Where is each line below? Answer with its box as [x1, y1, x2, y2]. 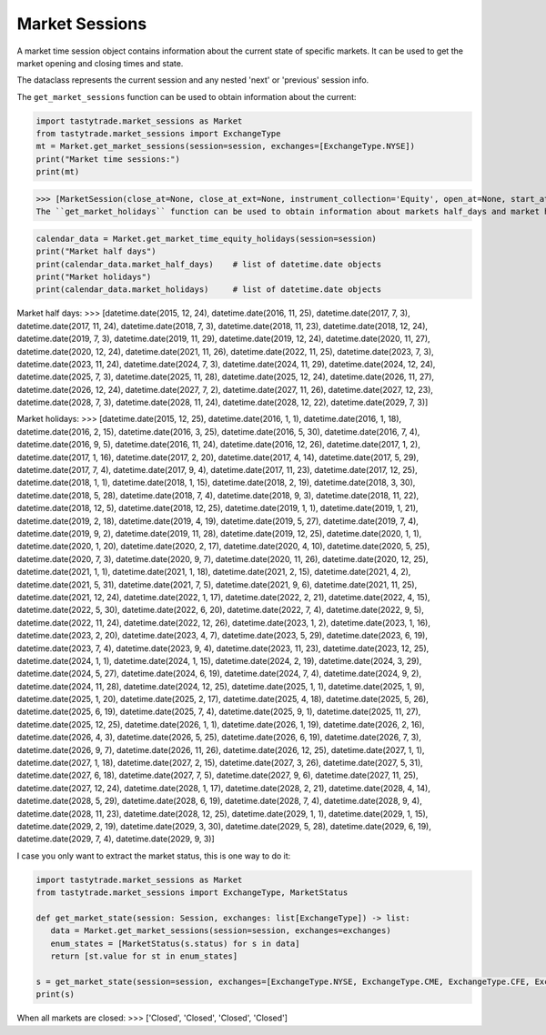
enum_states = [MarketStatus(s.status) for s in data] [50, 938, 300, 949]
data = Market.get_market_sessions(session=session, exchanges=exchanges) [50, 926, 391, 936]
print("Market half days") [35, 246, 157, 256]
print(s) [35, 990, 76, 1000]
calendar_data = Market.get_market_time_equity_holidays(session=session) [35, 233, 378, 244]
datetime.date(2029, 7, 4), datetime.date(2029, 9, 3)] [16, 833, 216, 845]
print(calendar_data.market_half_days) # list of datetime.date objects [35, 259, 382, 269]
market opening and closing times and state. [16, 57, 184, 68]
